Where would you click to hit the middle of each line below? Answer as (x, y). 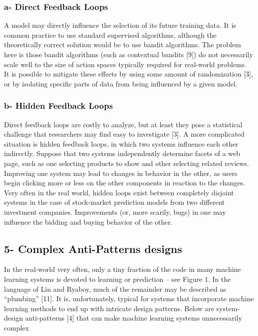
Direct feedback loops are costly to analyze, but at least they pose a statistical (123, 124)
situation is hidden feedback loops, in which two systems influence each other (121, 143)
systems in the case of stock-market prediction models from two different (115, 202)
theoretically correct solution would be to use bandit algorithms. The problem (123, 44)
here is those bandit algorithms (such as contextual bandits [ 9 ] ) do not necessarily (129, 54)
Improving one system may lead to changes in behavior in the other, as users (121, 173)
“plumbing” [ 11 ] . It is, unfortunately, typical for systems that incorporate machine (129, 298)
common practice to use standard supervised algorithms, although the (110, 35)
